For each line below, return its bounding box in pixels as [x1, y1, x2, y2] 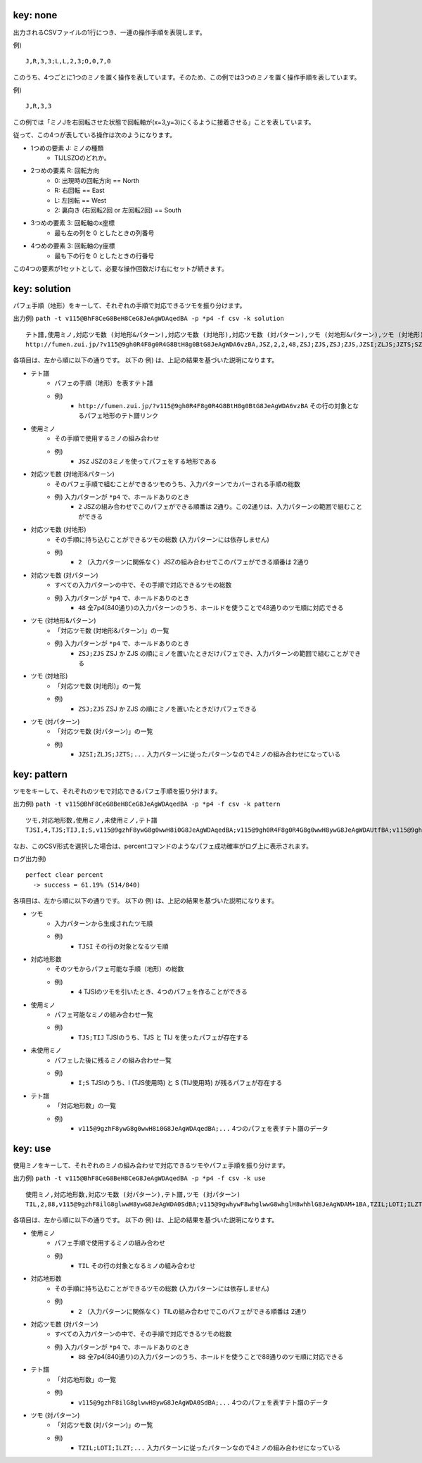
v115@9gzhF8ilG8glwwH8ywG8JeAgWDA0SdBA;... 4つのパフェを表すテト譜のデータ [78, 1398, 328, 1407]
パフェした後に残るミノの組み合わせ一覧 [54, 1056, 172, 1064]
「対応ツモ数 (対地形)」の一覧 [54, 681, 141, 690]
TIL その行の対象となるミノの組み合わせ [78, 1261, 196, 1269]
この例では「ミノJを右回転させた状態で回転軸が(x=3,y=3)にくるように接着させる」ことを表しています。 [13, 118, 315, 126]
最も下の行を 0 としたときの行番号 [54, 251, 155, 260]
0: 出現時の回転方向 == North [54, 176, 140, 184]
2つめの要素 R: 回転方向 [30, 166, 100, 175]
